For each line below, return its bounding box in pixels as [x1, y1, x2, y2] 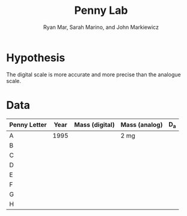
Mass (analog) [120, 121, 163, 129]
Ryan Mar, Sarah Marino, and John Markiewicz [43, 23, 159, 31]
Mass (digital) [74, 121, 115, 129]
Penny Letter [9, 121, 47, 129]
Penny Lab [74, 4, 128, 17]
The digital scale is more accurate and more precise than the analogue [6, 70, 182, 78]
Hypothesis [6, 51, 66, 64]
